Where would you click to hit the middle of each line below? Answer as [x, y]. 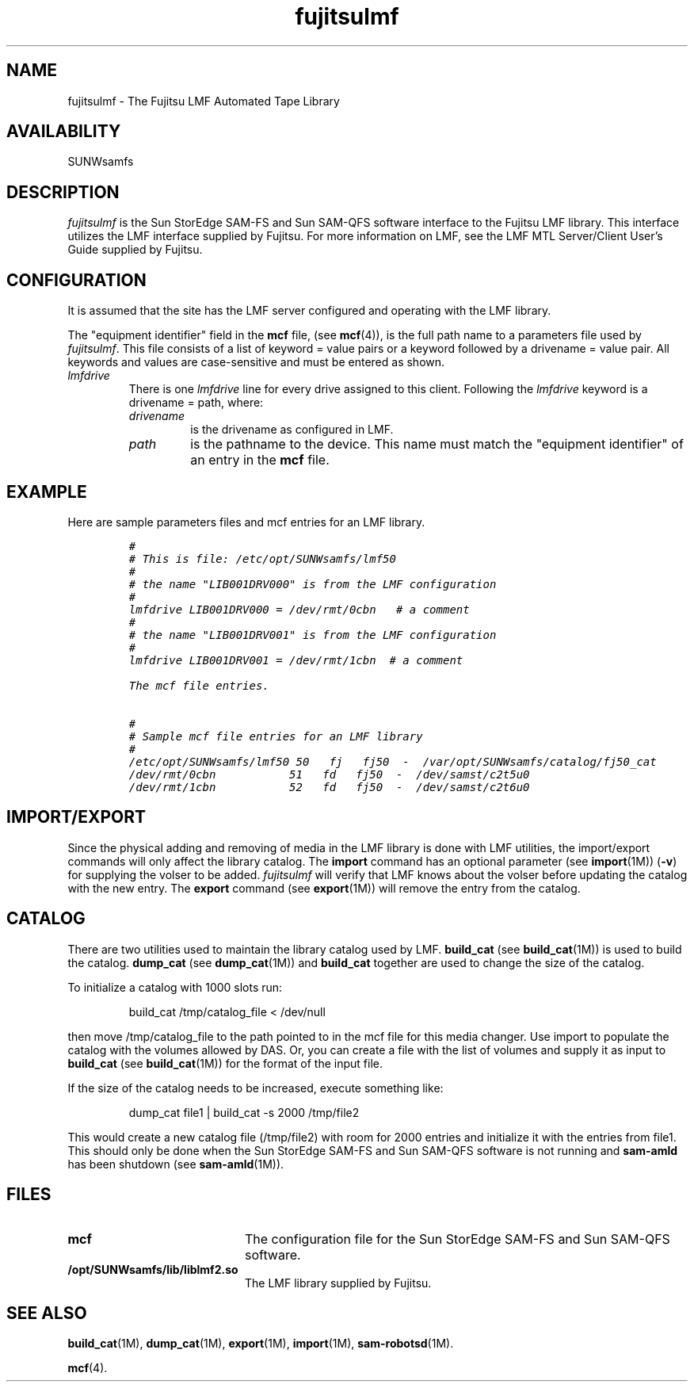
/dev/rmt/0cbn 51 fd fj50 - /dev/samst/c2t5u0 [329, 774]
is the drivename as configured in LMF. [292, 430]
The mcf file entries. [199, 685]
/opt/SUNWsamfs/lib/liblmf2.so [153, 1269]
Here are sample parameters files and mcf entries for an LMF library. [246, 522]
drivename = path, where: [196, 403]
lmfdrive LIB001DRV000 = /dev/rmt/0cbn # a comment [299, 609]
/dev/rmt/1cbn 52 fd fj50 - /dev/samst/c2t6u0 [329, 787]
